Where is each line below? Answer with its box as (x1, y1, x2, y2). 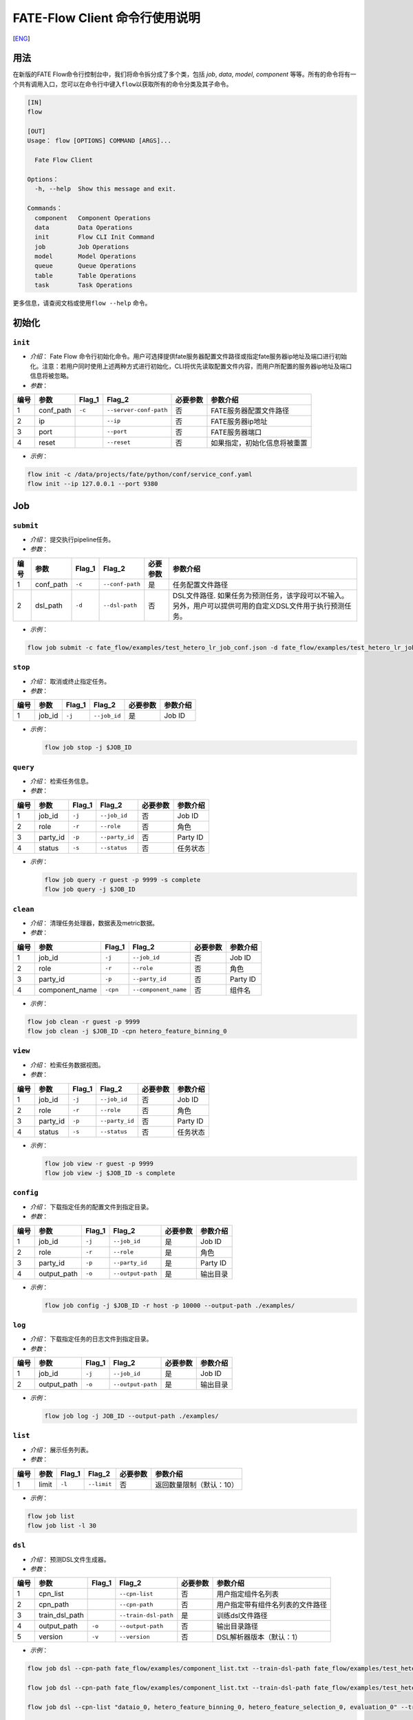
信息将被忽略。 (30, 372, 72, 380)
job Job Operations (34, 243, 129, 250)
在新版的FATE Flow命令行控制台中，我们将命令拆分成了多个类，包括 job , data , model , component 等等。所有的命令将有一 (12, 70, 357, 78)
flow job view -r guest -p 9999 (44, 1159, 154, 1168)
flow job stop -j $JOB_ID (44, 744, 132, 751)
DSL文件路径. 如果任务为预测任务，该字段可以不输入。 (172, 590, 349, 600)
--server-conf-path (107, 407, 168, 414)
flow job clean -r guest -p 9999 (27, 1018, 140, 1025)
